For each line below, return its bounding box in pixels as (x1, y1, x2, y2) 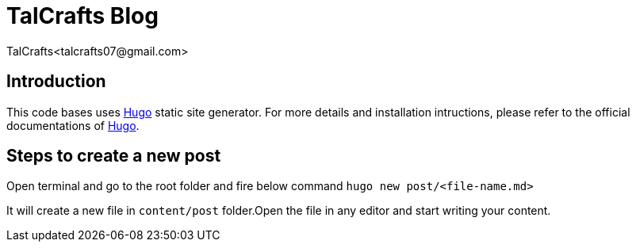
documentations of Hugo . (6, 118, 140, 132)
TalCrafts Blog (6, 2, 159, 29)
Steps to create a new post (6, 146, 221, 166)
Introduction (6, 71, 106, 92)
